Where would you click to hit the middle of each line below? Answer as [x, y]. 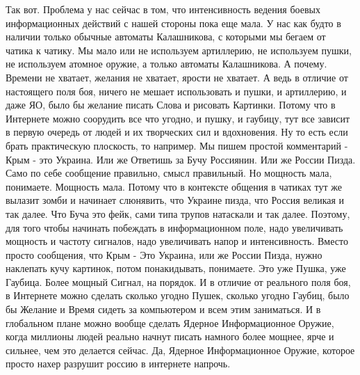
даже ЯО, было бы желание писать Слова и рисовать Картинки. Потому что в [171, 105]
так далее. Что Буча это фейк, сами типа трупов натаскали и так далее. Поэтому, [178, 213]
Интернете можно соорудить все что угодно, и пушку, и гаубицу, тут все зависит [178, 118]
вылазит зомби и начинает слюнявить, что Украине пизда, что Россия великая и [175, 200]
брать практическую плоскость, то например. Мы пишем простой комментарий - [177, 145]
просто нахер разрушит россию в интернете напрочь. [118, 364]
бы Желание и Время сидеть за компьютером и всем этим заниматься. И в [163, 309]
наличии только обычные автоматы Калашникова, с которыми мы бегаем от [166, 37]
